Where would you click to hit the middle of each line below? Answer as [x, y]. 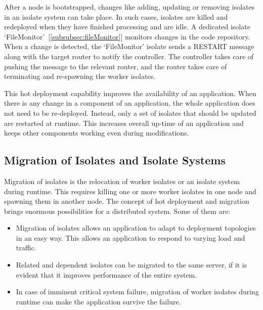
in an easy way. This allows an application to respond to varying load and [130, 237]
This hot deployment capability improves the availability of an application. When [130, 93]
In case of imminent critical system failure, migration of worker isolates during [137, 292]
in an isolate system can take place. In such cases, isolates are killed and [116, 16]
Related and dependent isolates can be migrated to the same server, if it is [131, 265]
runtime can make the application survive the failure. [98, 301]
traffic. [26, 248]
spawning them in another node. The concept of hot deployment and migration [127, 201]
